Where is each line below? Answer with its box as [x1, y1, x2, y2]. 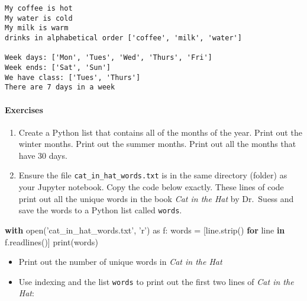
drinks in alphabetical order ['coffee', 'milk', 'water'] [5, 33, 242, 42]
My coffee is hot [5, 4, 73, 12]
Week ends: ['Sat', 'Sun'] [5, 63, 111, 72]
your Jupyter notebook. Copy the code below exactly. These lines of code [18, 181, 284, 193]
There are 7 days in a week [5, 83, 115, 92]
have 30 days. [18, 149, 67, 161]
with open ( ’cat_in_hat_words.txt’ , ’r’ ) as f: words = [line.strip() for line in [5, 223, 285, 236]
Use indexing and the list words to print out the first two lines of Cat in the [18, 275, 294, 287]
